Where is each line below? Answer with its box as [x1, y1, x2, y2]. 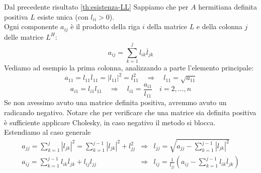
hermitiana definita [198, 2, 257, 12]
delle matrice [4, 31, 44, 42]
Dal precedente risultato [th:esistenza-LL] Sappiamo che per [4, 2, 189, 12]
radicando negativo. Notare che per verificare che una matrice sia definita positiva [4, 107, 256, 117]
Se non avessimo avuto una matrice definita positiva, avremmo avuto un [4, 97, 227, 108]
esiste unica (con [37, 11, 89, 22]
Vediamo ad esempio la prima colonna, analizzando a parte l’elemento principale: [4, 62, 254, 73]
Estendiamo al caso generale [4, 127, 91, 137]
